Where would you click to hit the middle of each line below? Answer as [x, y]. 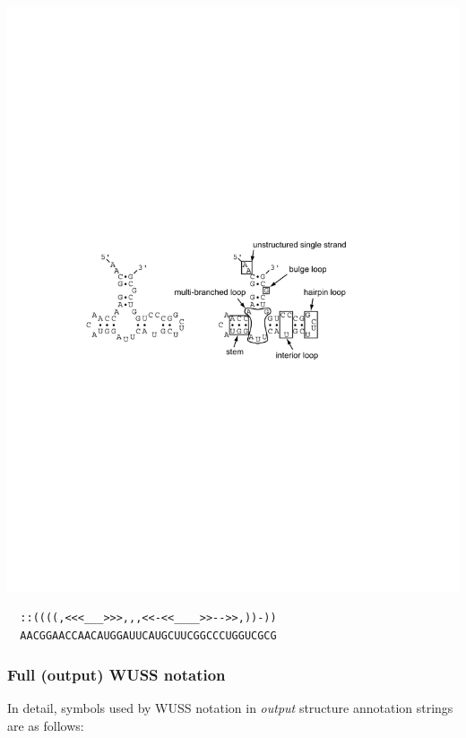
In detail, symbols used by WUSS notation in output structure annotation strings [230, 708]
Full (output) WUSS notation [116, 675]
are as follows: [46, 726]
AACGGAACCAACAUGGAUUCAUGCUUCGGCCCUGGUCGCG [148, 635]
